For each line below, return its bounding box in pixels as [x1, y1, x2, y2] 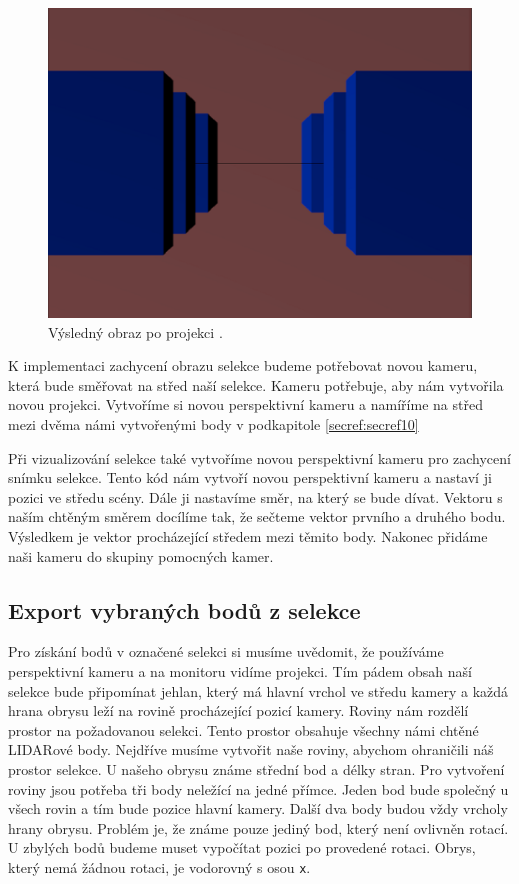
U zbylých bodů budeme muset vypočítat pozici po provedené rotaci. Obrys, [8, 837, 476, 858]
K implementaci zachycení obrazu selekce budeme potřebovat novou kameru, [8, 355, 478, 376]
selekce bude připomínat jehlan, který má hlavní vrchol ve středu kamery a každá [8, 680, 509, 701]
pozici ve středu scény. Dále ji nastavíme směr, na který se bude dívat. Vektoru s [8, 486, 503, 507]
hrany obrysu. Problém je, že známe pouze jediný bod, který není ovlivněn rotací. [8, 817, 509, 838]
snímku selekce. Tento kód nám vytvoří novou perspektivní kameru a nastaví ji [8, 467, 492, 488]
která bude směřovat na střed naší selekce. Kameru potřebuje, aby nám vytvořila [8, 374, 504, 395]
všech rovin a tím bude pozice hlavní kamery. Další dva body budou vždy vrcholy [8, 798, 508, 819]
